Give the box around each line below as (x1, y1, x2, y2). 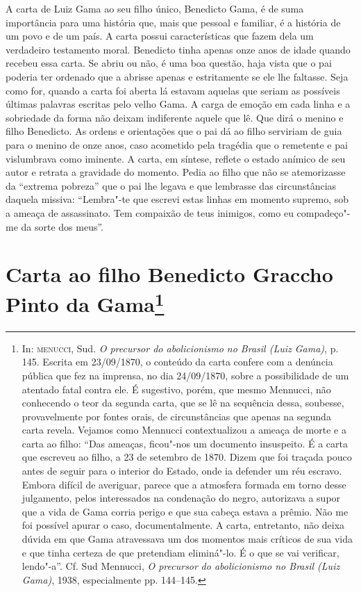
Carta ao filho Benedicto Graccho (6, 260, 333, 288)
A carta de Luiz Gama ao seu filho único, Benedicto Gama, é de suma (6, 1, 304, 15)
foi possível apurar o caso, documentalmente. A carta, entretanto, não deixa (22, 518, 345, 532)
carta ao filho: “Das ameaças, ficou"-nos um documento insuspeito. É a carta (22, 436, 349, 450)
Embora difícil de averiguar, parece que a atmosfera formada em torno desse (22, 477, 346, 491)
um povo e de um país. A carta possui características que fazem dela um (6, 28, 314, 43)
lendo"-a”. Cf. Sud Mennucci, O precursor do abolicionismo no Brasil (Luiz (22, 559, 340, 573)
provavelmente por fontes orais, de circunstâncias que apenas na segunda (22, 409, 331, 423)
